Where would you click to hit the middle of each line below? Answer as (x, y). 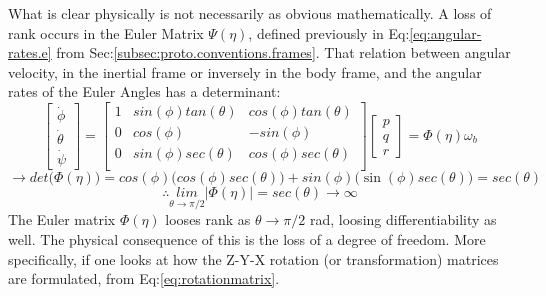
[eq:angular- (445, 32)
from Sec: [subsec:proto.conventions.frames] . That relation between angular (283, 52)
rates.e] (30, 52)
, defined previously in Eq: (329, 32)
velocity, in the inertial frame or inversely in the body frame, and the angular (245, 71)
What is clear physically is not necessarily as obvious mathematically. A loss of (250, 13)
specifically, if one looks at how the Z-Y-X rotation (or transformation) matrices (253, 258)
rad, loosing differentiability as (403, 219)
